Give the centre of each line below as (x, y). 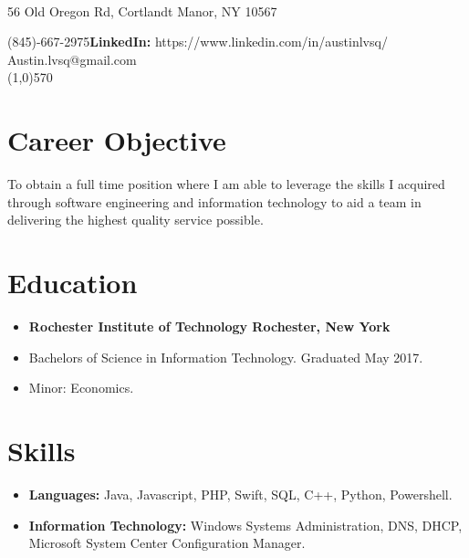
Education (73, 283)
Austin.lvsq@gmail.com (72, 59)
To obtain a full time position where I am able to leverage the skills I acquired (226, 184)
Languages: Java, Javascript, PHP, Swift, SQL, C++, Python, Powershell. (240, 494)
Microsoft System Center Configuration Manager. (167, 543)
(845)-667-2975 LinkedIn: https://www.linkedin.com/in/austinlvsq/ (198, 42)
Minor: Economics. (81, 388)
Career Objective (117, 140)
